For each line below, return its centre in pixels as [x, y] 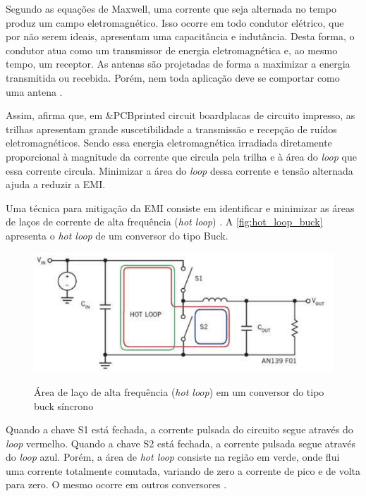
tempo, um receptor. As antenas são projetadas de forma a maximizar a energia [178, 64]
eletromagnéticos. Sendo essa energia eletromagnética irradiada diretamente [169, 143]
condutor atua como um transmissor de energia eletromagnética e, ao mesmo [172, 50]
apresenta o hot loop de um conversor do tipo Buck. [117, 235]
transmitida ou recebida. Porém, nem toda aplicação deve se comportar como [173, 77]
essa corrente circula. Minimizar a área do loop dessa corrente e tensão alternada [179, 170]
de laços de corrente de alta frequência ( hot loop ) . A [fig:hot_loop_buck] [164, 222]
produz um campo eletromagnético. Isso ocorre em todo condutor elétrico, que [175, 22]
